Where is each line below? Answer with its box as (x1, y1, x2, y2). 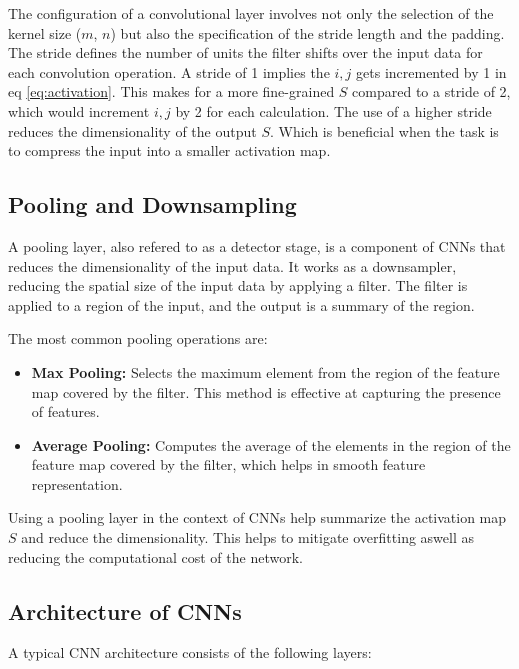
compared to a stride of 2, (352, 81, 511, 102)
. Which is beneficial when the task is (269, 120, 499, 141)
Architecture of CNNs (8, 595, 242, 626)
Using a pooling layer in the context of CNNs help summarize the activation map (8, 507, 507, 528)
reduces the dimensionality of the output (8, 120, 257, 141)
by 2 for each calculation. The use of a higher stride (175, 100, 492, 121)
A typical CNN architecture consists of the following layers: (8, 642, 372, 663)
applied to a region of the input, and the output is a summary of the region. (8, 294, 475, 315)
